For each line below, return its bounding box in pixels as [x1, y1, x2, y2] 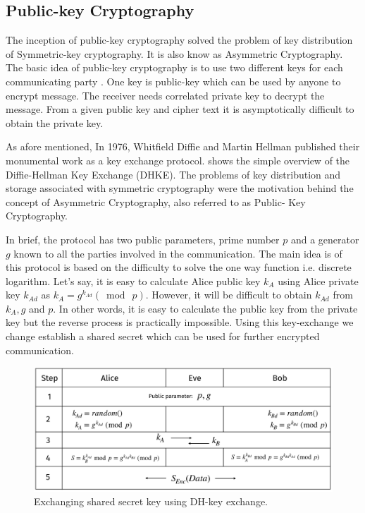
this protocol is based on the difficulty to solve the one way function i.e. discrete [6, 260, 352, 274]
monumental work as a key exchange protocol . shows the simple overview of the [6, 152, 350, 167]
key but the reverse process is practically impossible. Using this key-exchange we [6, 315, 354, 330]
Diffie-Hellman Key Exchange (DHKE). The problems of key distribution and [6, 167, 341, 181]
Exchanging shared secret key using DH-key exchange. [34, 494, 268, 509]
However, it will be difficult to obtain [151, 287, 312, 302]
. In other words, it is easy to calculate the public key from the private [53, 301, 358, 315]
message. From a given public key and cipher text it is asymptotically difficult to [6, 102, 354, 116]
